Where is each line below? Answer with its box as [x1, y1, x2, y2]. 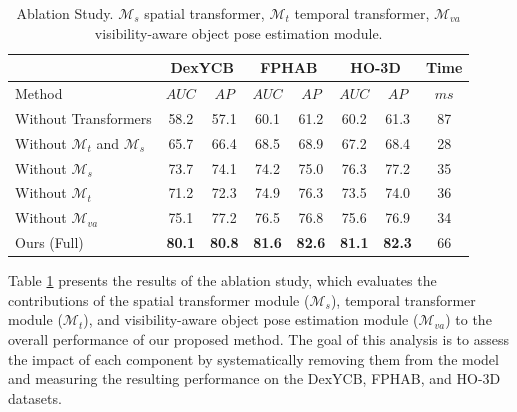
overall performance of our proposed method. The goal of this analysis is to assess [8, 328, 509, 349]
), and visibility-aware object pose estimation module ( [83, 309, 419, 330]
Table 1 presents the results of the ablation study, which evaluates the [8, 270, 437, 291]
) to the [445, 309, 492, 330]
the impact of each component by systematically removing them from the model [8, 348, 499, 369]
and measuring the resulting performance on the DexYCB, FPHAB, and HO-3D [8, 368, 501, 389]
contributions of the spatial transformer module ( [8, 289, 310, 310]
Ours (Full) [15, 232, 84, 253]
